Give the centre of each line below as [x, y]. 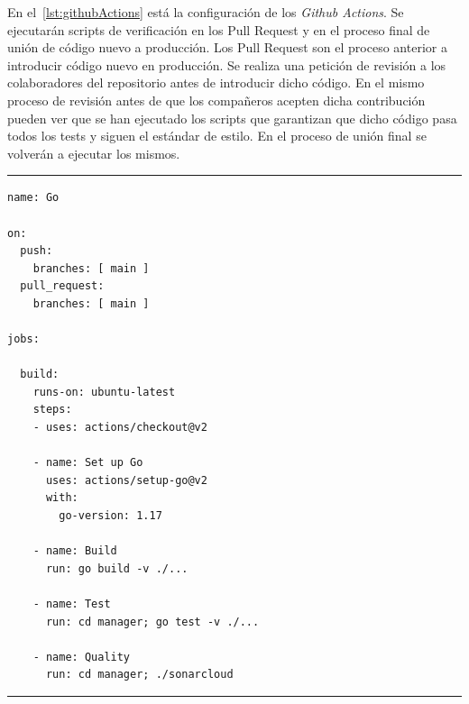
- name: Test [72, 604]
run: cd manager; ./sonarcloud [139, 675]
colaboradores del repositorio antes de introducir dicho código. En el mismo [216, 82]
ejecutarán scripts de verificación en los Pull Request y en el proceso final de [219, 29]
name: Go [33, 198]
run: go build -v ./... [117, 568]
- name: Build [75, 551]
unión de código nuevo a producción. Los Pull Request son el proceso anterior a [227, 47]
